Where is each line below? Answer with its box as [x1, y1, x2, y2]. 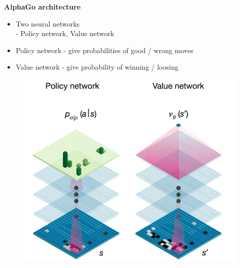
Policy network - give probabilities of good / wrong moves [15, 45, 193, 55]
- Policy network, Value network [15, 28, 114, 39]
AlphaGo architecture [4, 2, 81, 12]
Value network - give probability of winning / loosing [15, 62, 178, 72]
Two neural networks [15, 18, 80, 29]
